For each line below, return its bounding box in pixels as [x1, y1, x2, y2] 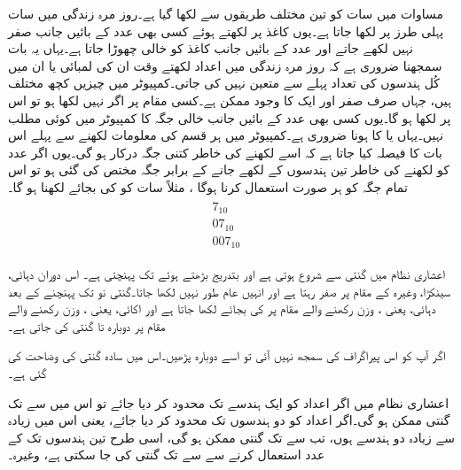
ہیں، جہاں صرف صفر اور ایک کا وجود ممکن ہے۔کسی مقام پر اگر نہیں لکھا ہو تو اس [8, 90, 451, 109]
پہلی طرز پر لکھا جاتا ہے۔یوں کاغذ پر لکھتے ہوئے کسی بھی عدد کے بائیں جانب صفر [8, 21, 444, 40]
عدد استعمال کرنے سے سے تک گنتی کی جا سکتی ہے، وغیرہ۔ [8, 445, 325, 464]
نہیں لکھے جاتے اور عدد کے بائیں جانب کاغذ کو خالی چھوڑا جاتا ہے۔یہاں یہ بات [8, 39, 413, 58]
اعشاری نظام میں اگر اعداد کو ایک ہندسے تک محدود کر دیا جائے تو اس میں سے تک [8, 393, 449, 412]
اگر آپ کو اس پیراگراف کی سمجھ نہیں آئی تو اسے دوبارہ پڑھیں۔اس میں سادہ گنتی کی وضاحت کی [8, 346, 446, 365]
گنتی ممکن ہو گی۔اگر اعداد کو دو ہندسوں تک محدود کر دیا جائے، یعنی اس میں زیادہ [8, 411, 450, 429]
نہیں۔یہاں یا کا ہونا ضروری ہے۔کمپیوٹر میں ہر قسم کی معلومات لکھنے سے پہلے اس [8, 126, 444, 144]
